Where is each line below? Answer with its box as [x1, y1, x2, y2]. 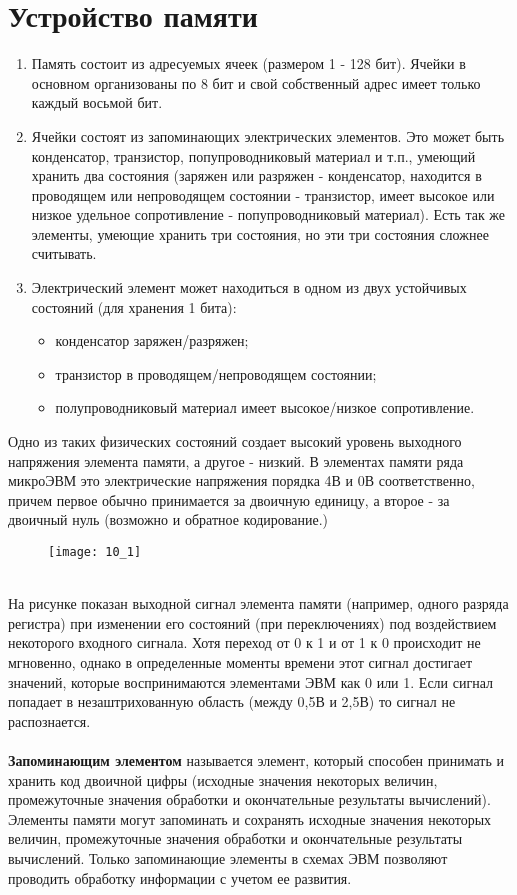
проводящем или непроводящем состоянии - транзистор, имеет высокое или [31, 184, 495, 205]
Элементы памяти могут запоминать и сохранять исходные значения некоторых [8, 808, 492, 829]
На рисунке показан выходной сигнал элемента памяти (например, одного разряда [8, 593, 509, 614]
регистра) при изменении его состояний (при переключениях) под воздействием [8, 612, 497, 633]
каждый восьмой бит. [31, 92, 163, 113]
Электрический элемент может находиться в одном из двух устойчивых [31, 277, 467, 298]
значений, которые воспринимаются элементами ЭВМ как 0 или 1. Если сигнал [8, 671, 493, 692]
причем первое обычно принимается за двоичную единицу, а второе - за [8, 489, 450, 510]
